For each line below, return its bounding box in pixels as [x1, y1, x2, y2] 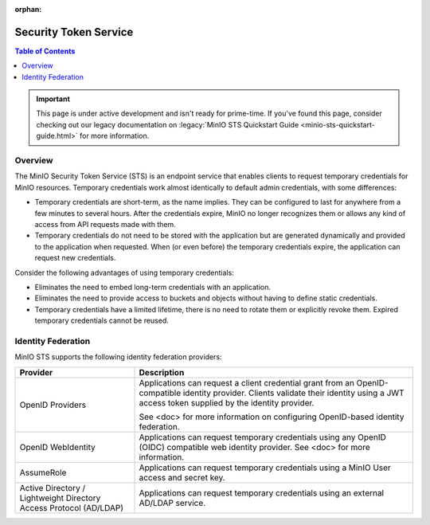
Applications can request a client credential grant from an [139, 377, 354, 388]
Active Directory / [19, 482, 86, 493]
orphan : [14, 5, 42, 14]
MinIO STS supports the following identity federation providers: [14, 352, 222, 362]
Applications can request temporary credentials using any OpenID [139, 431, 386, 442]
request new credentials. [34, 253, 116, 263]
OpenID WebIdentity [19, 441, 96, 453]
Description [139, 366, 185, 378]
